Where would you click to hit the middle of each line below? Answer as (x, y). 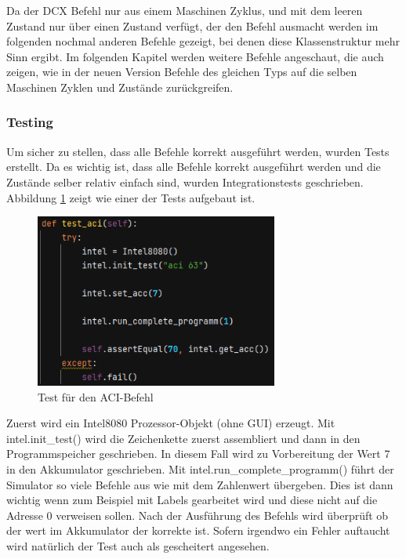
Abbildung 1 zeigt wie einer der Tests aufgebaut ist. (131, 197)
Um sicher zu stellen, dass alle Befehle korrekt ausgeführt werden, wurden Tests (198, 151)
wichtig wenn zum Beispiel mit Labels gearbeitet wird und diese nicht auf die (192, 500)
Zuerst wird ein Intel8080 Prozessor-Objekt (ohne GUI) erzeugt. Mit (171, 423)
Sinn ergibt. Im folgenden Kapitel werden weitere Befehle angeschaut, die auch (195, 56)
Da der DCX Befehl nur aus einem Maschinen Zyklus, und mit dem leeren (185, 10)
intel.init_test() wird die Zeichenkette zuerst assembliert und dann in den (183, 438)
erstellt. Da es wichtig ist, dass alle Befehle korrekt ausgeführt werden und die (194, 167)
